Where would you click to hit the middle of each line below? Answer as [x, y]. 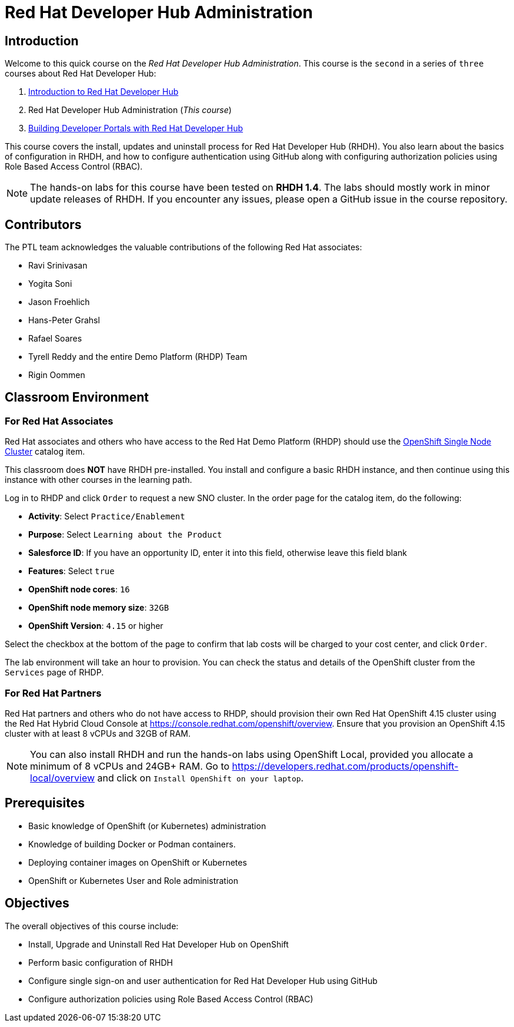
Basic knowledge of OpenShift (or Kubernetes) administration [147, 826]
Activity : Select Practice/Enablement [107, 516]
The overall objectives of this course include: [92, 926]
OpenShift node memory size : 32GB [99, 608]
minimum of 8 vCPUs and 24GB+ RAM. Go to [130, 766]
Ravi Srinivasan [58, 266]
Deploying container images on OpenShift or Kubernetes [138, 862]
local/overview [63, 778]
